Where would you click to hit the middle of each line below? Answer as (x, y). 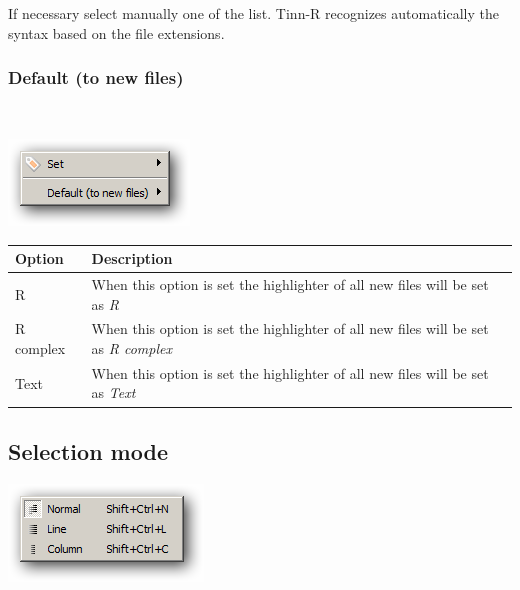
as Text (113, 392)
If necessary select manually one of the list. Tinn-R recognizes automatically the (253, 13)
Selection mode (88, 450)
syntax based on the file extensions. (116, 32)
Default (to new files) (96, 77)
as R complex (131, 347)
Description (132, 258)
